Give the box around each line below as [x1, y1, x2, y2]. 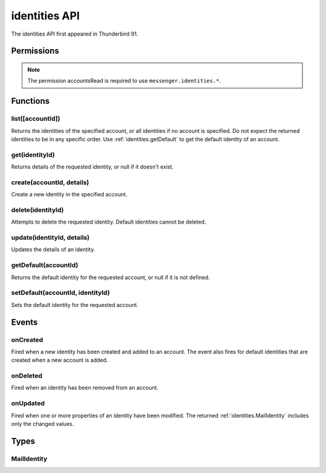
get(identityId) [11, 150, 55, 159]
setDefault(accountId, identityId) [11, 289, 110, 297]
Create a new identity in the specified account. [11, 191, 128, 198]
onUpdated [11, 399, 45, 408]
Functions [11, 96, 50, 106]
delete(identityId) [11, 205, 64, 214]
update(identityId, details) [11, 233, 90, 242]
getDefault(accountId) [11, 261, 78, 269]
